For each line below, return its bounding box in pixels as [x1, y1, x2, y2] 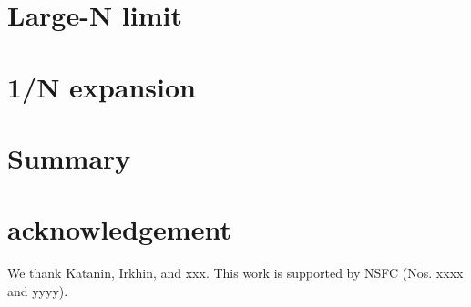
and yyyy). [7, 281, 68, 300]
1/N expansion [7, 67, 196, 105]
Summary [7, 138, 131, 176]
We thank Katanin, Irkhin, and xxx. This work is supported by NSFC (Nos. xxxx [7, 263, 464, 282]
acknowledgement [7, 210, 231, 248]
